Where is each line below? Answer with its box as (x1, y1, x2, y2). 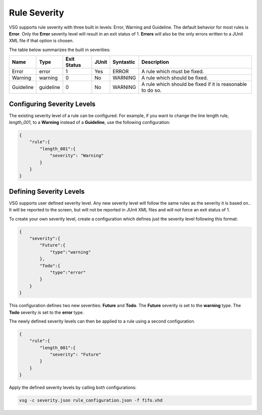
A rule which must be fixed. (141, 68, 204, 75)
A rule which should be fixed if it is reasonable (141, 81, 247, 87)
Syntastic (112, 59, 135, 66)
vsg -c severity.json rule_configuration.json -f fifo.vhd (19, 398, 163, 403)
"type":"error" (49, 270, 86, 275)
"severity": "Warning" (49, 153, 104, 158)
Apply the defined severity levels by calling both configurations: (9, 384, 137, 391)
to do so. (141, 87, 162, 94)
